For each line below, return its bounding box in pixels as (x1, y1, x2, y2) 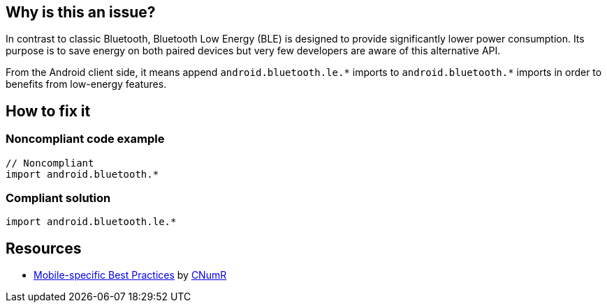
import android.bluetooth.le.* (6, 216, 177, 228)
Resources (6, 239, 82, 257)
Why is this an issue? (6, 3, 156, 21)
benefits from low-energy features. (6, 78, 167, 91)
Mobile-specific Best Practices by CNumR (34, 269, 227, 282)
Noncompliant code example (6, 132, 165, 146)
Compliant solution (6, 191, 111, 206)
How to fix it (6, 102, 91, 120)
